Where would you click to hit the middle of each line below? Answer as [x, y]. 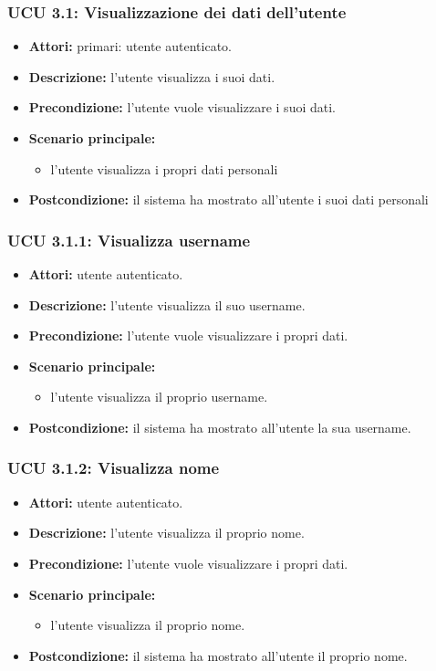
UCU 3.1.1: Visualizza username [129, 240]
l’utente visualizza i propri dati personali [164, 168]
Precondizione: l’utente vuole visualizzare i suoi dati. [182, 107]
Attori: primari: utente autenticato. [130, 46]
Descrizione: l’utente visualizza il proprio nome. [166, 533]
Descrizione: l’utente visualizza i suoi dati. [152, 76]
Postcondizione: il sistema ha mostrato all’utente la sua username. [220, 427]
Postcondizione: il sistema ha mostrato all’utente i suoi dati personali [228, 199]
